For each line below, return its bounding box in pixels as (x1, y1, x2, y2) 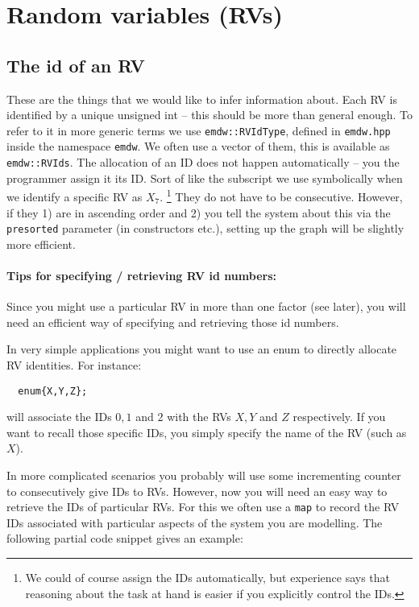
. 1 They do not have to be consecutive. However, (160, 186, 403, 204)
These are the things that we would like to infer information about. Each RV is (6, 90, 397, 107)
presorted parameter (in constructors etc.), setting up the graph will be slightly (6, 220, 404, 237)
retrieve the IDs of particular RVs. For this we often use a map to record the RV (6, 498, 400, 515)
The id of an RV (6, 52, 145, 77)
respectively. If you (292, 408, 386, 425)
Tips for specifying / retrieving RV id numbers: (6, 267, 276, 284)
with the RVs (167, 408, 231, 425)
